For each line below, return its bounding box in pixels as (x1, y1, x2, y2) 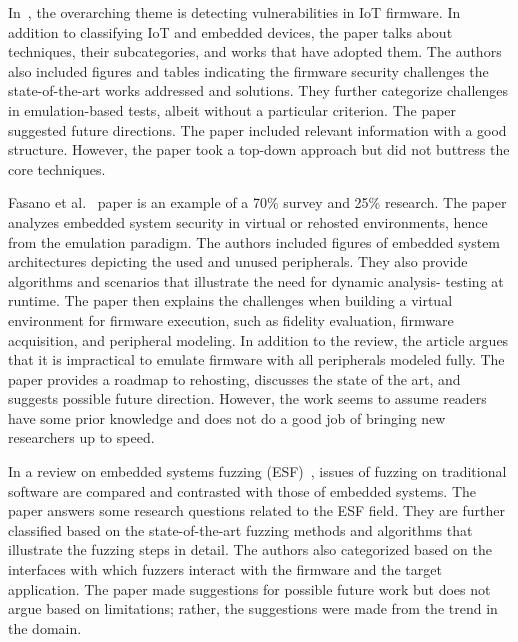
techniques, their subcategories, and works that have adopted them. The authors (8, 41, 502, 62)
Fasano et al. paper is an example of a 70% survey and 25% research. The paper (8, 192, 507, 213)
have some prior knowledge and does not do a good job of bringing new (8, 407, 446, 428)
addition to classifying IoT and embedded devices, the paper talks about (8, 21, 453, 42)
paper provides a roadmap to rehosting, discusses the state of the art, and (8, 368, 461, 389)
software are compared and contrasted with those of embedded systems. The (8, 480, 477, 501)
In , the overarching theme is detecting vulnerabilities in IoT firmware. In (8, 2, 461, 22)
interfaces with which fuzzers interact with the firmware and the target (8, 559, 442, 580)
